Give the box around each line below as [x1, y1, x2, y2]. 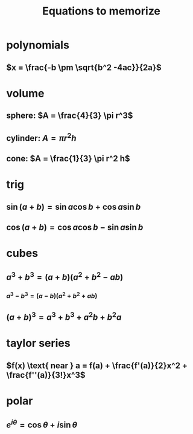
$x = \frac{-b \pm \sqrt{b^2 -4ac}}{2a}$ [6, 62, 162, 73]
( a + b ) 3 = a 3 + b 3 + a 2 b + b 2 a [6, 310, 122, 323]
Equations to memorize [42, 4, 161, 18]
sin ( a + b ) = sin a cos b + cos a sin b [6, 201, 141, 212]
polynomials [6, 38, 69, 52]
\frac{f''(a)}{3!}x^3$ [6, 370, 86, 380]
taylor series [6, 337, 71, 350]
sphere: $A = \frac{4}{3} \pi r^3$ [6, 111, 133, 121]
